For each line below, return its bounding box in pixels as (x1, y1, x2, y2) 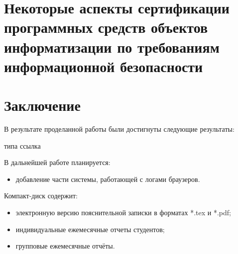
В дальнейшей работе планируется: (4, 157, 111, 168)
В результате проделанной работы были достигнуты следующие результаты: (4, 124, 235, 134)
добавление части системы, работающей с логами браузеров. (15, 173, 200, 184)
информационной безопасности (4, 56, 203, 76)
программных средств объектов (4, 17, 208, 37)
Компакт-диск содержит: (4, 190, 78, 201)
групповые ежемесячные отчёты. (15, 241, 115, 251)
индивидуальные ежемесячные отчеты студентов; (15, 224, 165, 234)
